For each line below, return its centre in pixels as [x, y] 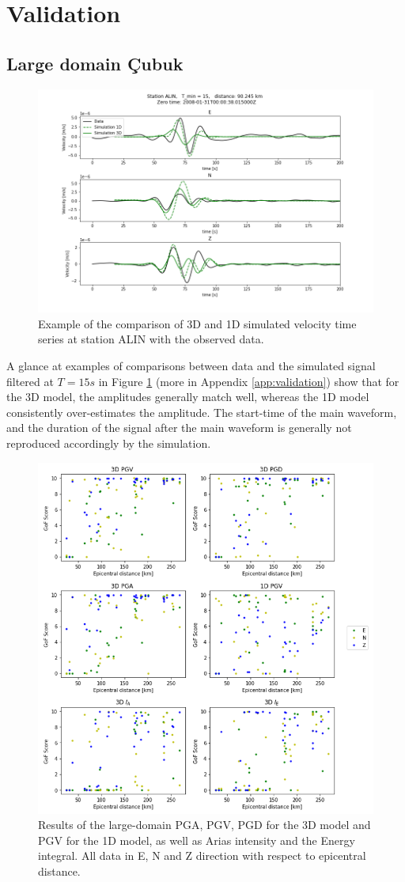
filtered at [30, 381]
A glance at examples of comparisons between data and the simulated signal [191, 366]
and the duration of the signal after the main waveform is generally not [179, 428]
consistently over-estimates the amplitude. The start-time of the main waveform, [202, 412]
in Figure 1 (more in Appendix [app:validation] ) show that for [249, 381]
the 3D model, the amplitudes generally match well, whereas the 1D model [188, 397]
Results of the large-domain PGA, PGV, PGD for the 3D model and [204, 825]
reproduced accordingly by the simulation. [109, 443]
